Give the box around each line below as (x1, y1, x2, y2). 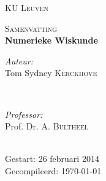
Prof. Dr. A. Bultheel (5, 120, 89, 133)
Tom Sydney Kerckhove (5, 66, 97, 79)
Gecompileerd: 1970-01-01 (5, 164, 102, 177)
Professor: (5, 107, 43, 120)
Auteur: (5, 54, 34, 67)
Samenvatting (5, 21, 58, 34)
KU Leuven (5, 1, 48, 13)
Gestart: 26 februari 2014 (5, 152, 99, 165)
